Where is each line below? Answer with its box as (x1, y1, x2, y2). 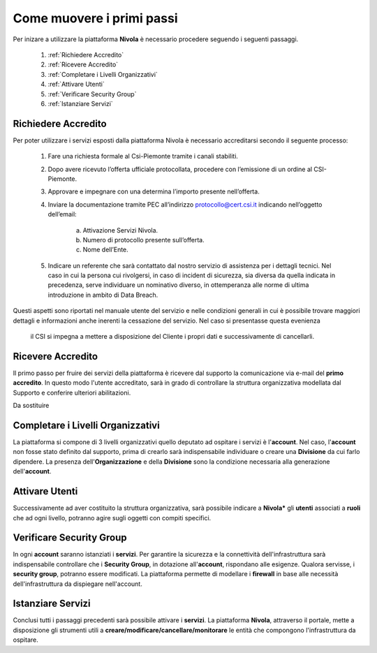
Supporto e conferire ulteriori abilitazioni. (13, 388, 131, 397)
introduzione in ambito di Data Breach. (47, 291, 158, 299)
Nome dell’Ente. (82, 245, 128, 254)
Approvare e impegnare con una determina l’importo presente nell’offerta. (47, 187, 260, 196)
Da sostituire (13, 402, 50, 410)
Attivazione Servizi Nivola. (82, 226, 158, 234)
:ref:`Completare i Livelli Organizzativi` (47, 70, 158, 78)
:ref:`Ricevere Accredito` (47, 60, 119, 69)
